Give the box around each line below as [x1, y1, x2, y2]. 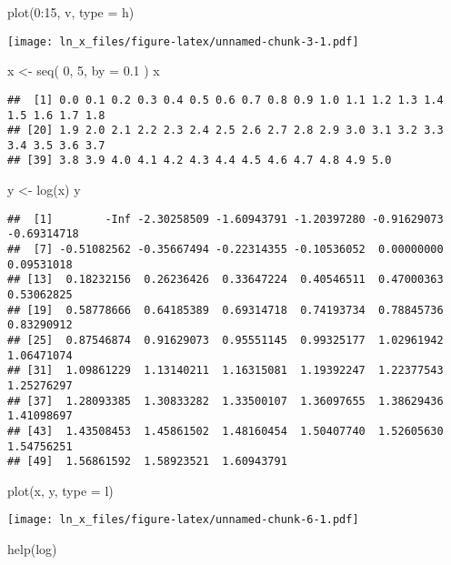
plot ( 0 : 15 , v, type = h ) [7, 3, 135, 21]
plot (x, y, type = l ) [7, 480, 114, 499]
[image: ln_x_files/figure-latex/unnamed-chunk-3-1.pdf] [7, 35, 359, 48]
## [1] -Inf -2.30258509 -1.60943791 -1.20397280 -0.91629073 [7, 212, 444, 226]
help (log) [7, 540, 57, 559]
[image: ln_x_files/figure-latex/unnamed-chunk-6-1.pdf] [7, 513, 359, 527]
